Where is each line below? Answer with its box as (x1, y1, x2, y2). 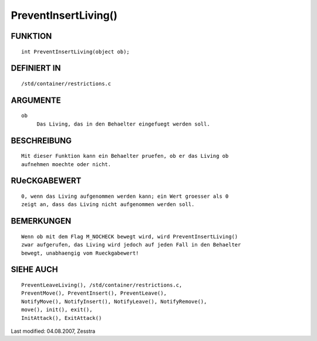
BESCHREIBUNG (11, 136, 72, 146)
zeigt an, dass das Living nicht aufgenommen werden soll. (21, 201, 195, 208)
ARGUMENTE (11, 95, 61, 105)
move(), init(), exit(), (21, 306, 93, 313)
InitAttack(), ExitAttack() (21, 315, 102, 321)
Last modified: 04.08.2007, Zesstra (11, 328, 96, 335)
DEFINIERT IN (11, 63, 61, 73)
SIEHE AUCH (11, 265, 58, 275)
